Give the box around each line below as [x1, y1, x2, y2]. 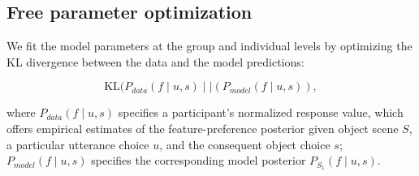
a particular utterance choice [6, 135, 149, 152]
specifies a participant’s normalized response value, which [118, 104, 404, 121]
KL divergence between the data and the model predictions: [6, 53, 305, 70]
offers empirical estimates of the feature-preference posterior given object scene [6, 119, 399, 136]
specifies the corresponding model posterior [91, 152, 306, 169]
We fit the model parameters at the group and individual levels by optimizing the [6, 37, 413, 54]
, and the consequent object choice [159, 135, 330, 152]
